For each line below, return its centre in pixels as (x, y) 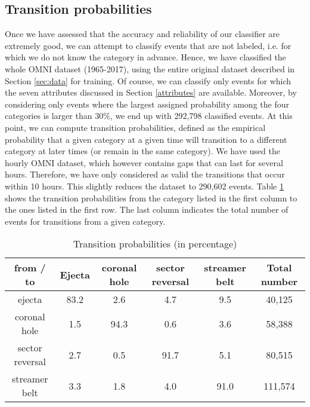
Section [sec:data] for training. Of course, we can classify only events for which (148, 80)
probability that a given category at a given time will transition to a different (146, 139)
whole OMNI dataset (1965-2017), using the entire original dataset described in (150, 68)
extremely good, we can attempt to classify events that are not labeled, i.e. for (148, 45)
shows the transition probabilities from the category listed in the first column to (151, 198)
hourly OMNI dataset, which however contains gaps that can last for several (144, 162)
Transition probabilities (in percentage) (155, 244)
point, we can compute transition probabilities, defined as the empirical (135, 127)
